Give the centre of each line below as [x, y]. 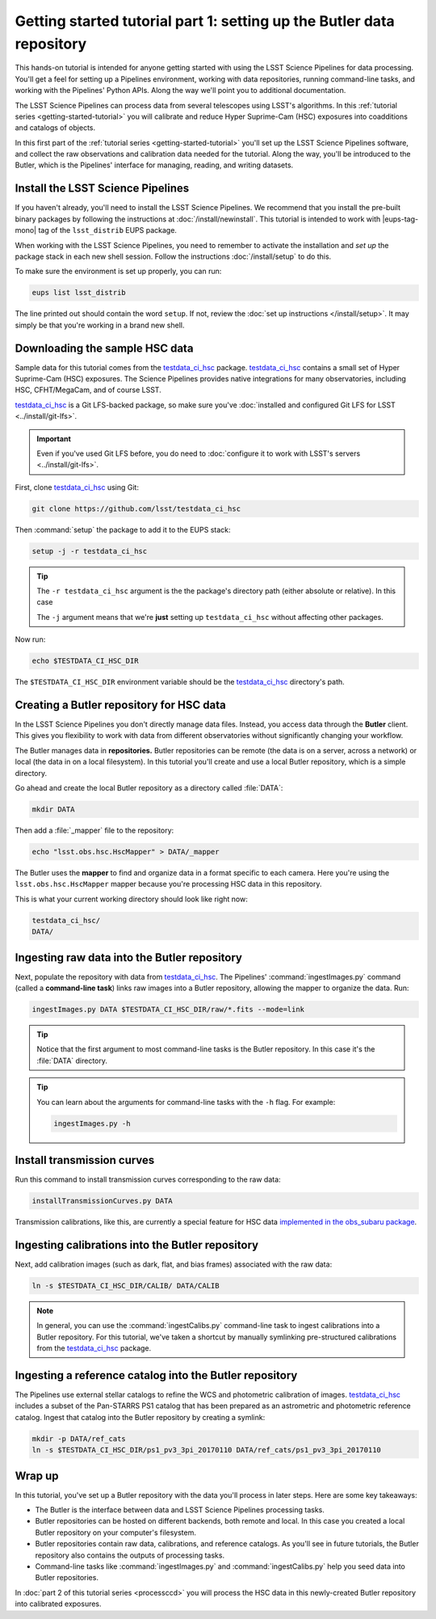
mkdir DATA [53, 809]
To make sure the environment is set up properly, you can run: [118, 272]
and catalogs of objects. [55, 128]
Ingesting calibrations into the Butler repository [136, 1245]
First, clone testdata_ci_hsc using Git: [77, 487]
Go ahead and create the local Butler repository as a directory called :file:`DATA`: [149, 788]
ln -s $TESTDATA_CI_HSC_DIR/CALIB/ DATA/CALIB [126, 1286]
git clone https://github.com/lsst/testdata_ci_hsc [136, 508]
